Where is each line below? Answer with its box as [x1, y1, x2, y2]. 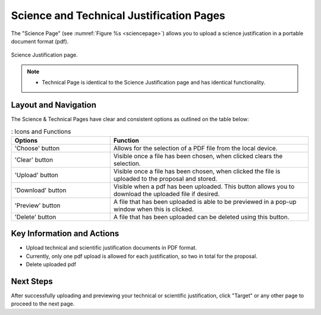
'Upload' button [14, 171, 59, 179]
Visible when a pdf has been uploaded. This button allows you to [113, 182, 295, 190]
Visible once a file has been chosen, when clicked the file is [113, 167, 281, 175]
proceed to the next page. [11, 300, 75, 307]
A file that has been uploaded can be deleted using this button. [113, 213, 289, 221]
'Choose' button [14, 144, 60, 152]
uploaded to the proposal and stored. [113, 174, 218, 182]
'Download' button [14, 186, 67, 194]
